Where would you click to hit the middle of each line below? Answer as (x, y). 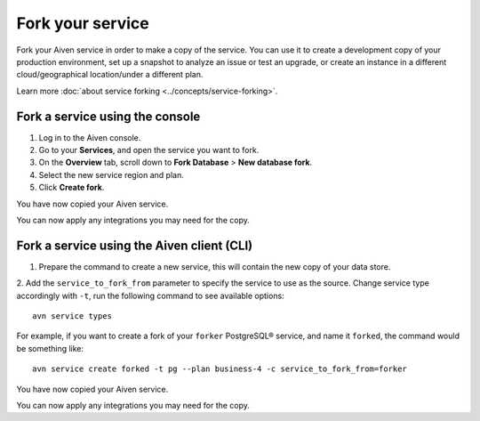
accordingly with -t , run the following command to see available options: (150, 296)
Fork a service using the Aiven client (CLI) (135, 245)
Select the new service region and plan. (111, 174)
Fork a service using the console (108, 116)
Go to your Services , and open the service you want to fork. (149, 150)
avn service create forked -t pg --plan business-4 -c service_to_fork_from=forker (220, 369)
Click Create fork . (72, 188)
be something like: (50, 348)
